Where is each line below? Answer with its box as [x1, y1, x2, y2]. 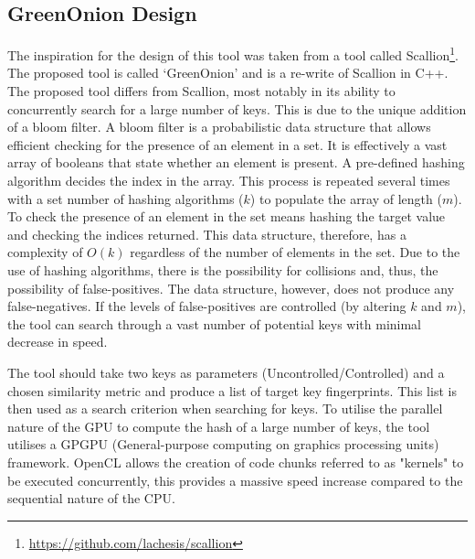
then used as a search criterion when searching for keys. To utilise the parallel [7, 399, 443, 418]
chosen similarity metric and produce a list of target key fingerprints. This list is [7, 381, 457, 400]
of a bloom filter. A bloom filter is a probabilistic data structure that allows [7, 117, 431, 136]
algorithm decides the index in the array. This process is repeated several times [7, 171, 450, 190]
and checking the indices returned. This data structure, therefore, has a [7, 224, 406, 243]
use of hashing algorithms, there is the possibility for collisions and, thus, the [7, 260, 438, 279]
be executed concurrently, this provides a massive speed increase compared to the [7, 470, 463, 489]
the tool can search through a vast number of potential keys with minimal [7, 314, 422, 333]
